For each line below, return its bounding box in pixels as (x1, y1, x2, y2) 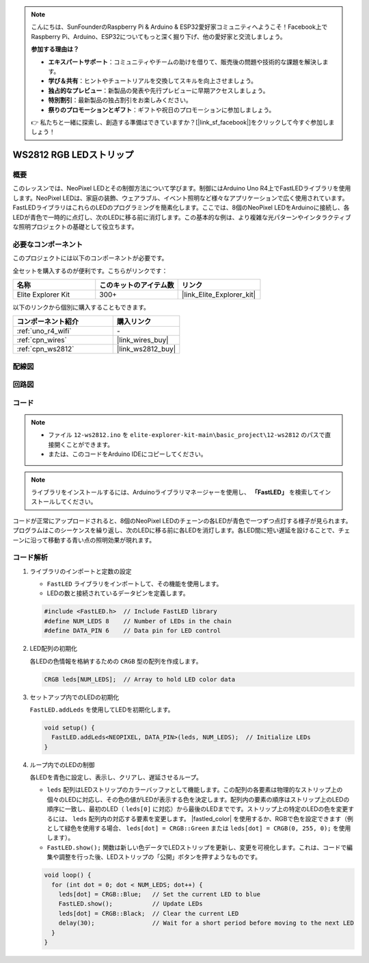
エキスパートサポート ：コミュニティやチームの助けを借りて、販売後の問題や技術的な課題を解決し (48, 58, 323, 66)
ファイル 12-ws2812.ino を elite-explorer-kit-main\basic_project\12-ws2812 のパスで (48, 431, 325, 439)
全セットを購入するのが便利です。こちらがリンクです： (12, 266, 168, 275)
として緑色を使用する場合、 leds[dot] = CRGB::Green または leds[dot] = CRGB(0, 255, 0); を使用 (46, 824, 351, 832)
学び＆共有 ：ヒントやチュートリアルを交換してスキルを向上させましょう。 (48, 77, 258, 85)
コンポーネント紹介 (16, 317, 79, 327)
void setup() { (44, 723, 95, 731)
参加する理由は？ (31, 45, 79, 53)
